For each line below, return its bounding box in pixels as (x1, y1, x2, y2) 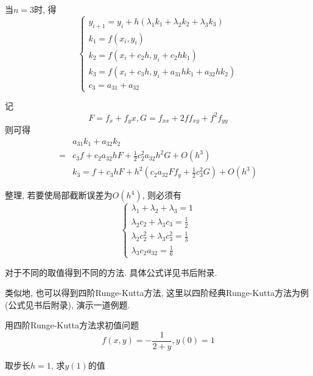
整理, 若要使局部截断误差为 (5, 189, 113, 201)
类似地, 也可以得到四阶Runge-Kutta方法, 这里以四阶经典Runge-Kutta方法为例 (5, 286, 309, 299)
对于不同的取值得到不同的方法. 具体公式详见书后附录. (5, 266, 217, 278)
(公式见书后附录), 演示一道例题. (5, 298, 130, 311)
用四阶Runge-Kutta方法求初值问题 (5, 319, 139, 331)
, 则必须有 (142, 189, 182, 201)
